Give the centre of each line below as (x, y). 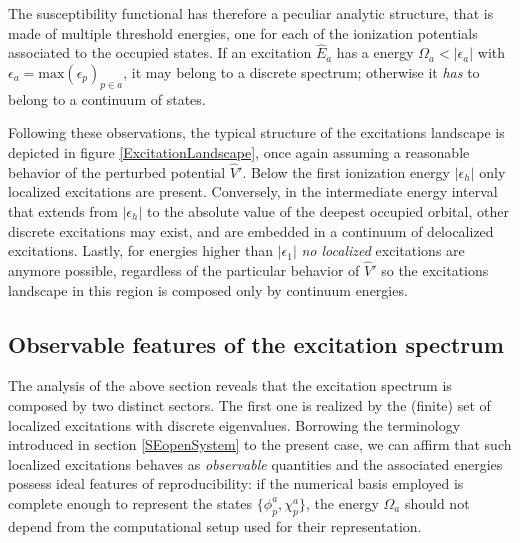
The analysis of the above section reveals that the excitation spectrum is (230, 385)
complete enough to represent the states (130, 502)
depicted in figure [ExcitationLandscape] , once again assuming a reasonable (239, 151)
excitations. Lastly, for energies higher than (141, 250)
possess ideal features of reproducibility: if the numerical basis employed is (236, 483)
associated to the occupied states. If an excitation (160, 52)
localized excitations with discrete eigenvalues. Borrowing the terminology (234, 424)
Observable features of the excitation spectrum (256, 343)
